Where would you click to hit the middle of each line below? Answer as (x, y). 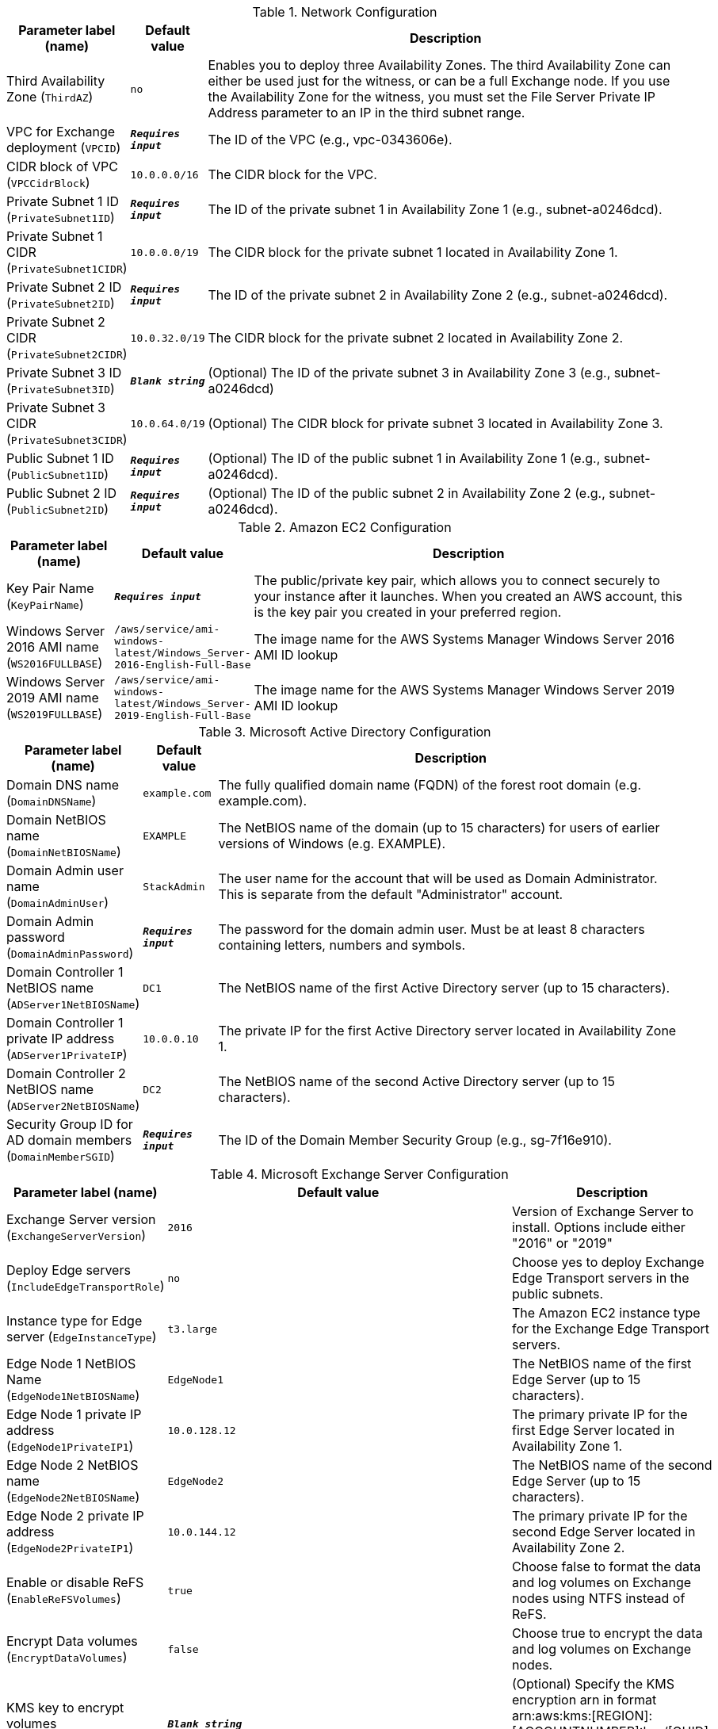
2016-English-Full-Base (183, 665)
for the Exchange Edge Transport (611, 1329)
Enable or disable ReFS (75, 1582)
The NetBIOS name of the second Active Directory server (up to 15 (416, 1081)
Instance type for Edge (74, 1321)
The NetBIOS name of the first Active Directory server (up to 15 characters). (444, 988)
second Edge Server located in (603, 1532)
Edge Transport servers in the (600, 1278)
